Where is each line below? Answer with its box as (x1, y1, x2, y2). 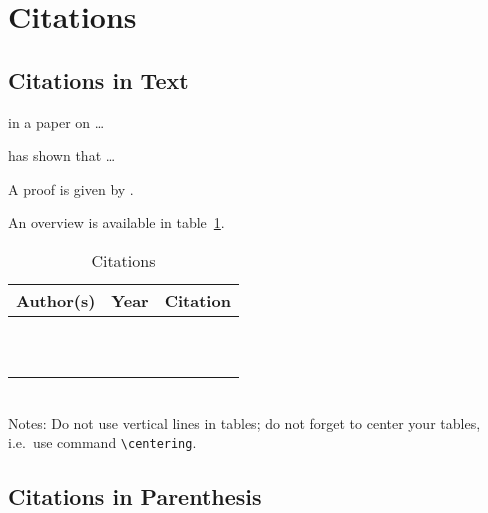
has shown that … (8, 145, 116, 166)
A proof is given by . (8, 178, 134, 199)
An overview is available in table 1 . (8, 212, 225, 233)
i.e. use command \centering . (8, 432, 197, 453)
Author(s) (16, 288, 96, 312)
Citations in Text (8, 64, 189, 95)
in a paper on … (8, 111, 105, 132)
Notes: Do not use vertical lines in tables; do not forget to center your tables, (8, 412, 481, 433)
